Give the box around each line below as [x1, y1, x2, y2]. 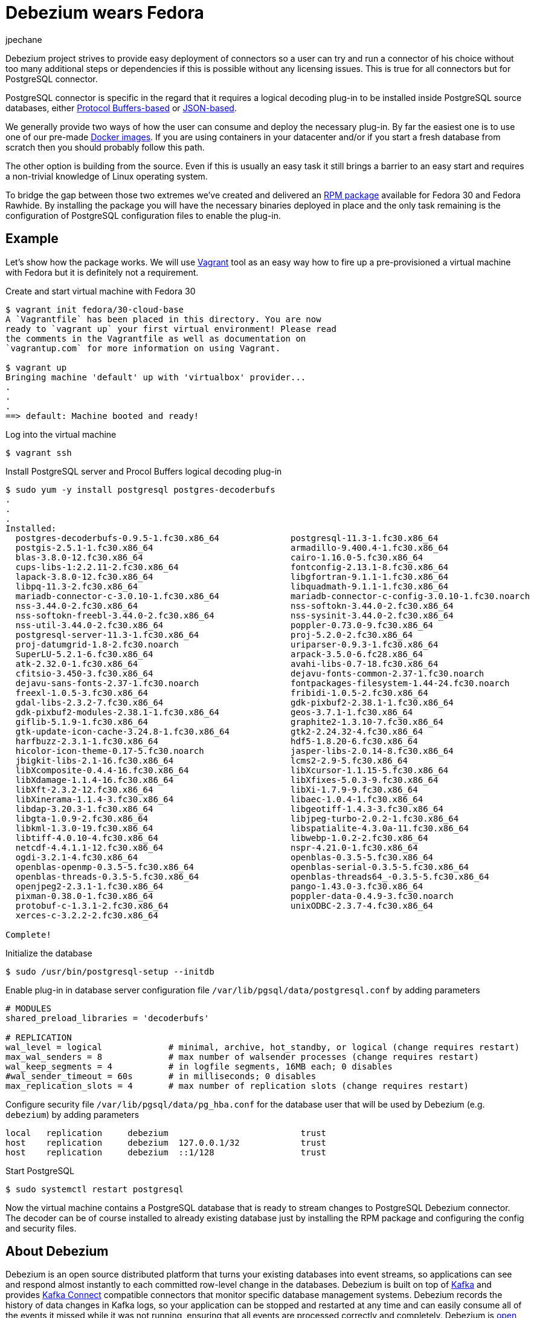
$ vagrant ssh [5, 447, 72, 458]
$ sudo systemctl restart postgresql [5, 1184, 184, 1194]
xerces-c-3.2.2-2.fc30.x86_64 [15, 910, 158, 920]
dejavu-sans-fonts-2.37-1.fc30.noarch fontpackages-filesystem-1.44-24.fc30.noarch [15, 678, 510, 688]
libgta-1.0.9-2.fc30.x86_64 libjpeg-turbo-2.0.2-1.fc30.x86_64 [15, 813, 459, 823]
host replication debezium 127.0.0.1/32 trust [5, 1137, 327, 1148]
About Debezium [5, 1244, 109, 1259]
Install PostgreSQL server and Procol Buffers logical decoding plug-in [5, 466, 282, 476]
